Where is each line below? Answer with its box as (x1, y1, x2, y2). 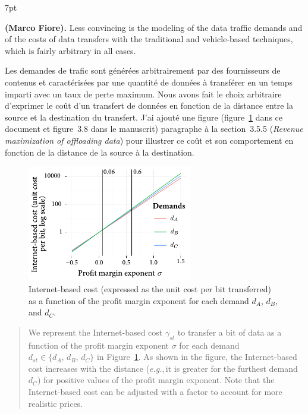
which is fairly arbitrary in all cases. (5, 44, 136, 56)
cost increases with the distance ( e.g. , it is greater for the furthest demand (28, 362, 298, 374)
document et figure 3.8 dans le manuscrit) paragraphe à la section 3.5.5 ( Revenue (5, 122, 303, 135)
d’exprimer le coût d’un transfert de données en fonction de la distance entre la (5, 99, 293, 112)
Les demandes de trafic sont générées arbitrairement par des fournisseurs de (5, 64, 281, 77)
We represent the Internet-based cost (28, 325, 163, 338)
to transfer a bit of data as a (177, 325, 282, 338)
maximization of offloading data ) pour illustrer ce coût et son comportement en (5, 134, 294, 146)
